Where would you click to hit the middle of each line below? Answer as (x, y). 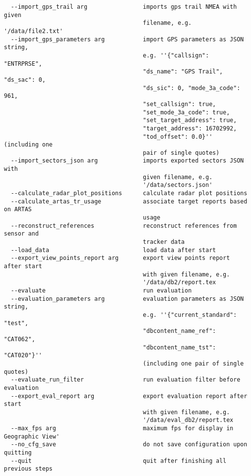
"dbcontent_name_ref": (179, 331)
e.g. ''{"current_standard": (190, 315)
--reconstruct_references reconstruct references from (124, 226)
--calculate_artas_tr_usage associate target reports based (129, 201)
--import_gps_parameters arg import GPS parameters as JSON (127, 39)
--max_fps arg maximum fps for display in (122, 429)
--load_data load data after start (113, 250)
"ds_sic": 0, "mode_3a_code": (192, 88)
